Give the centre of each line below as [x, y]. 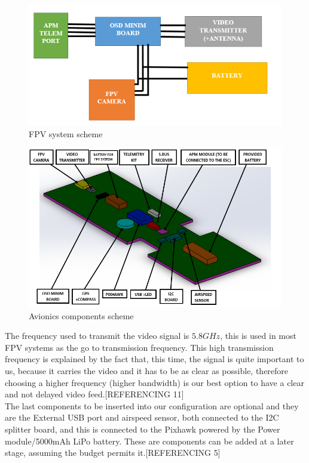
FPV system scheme [66, 133]
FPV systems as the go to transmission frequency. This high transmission [139, 347]
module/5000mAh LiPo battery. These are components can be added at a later [149, 441]
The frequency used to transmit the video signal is [97, 336]
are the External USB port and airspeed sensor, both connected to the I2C [142, 417]
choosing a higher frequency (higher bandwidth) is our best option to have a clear [154, 382]
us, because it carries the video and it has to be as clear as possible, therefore [147, 371]
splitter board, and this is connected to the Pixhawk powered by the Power [143, 429]
